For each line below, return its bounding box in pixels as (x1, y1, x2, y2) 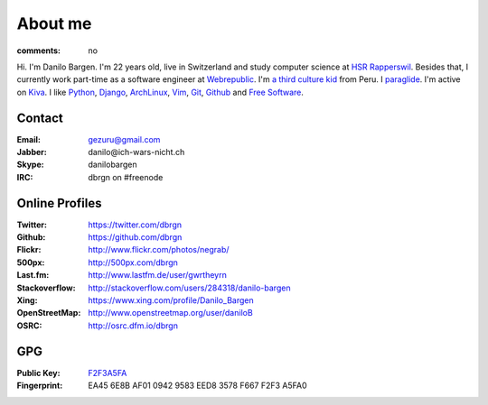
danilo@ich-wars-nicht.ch (88, 147, 185, 158)
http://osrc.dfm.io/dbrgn (88, 320, 178, 331)
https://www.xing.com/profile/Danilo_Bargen (88, 295, 255, 306)
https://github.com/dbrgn (88, 232, 183, 243)
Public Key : (16, 367, 61, 378)
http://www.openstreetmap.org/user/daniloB (88, 308, 253, 318)
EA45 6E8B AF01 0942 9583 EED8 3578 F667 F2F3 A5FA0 (88, 380, 307, 391)
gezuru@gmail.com (88, 133, 161, 144)
